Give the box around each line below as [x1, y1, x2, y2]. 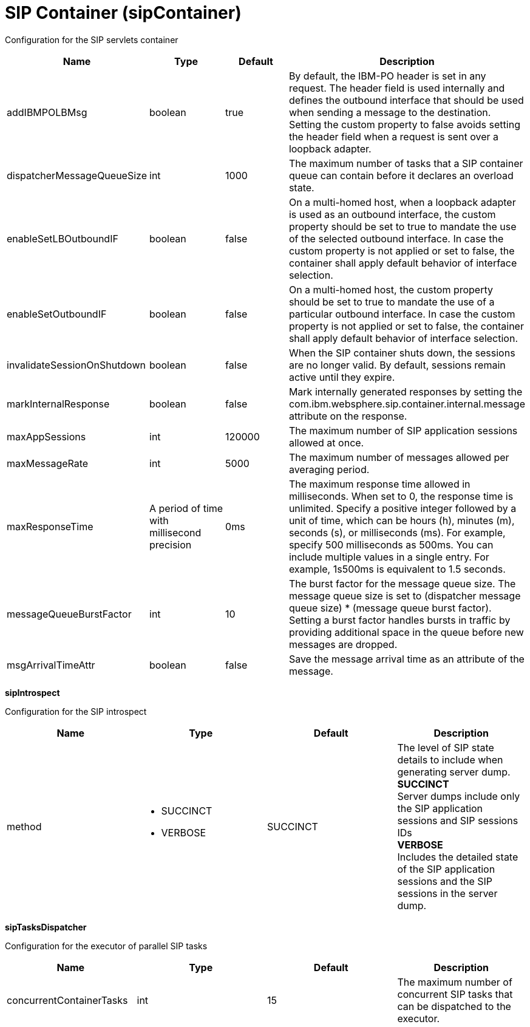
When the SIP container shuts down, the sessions [288, 346, 515, 359]
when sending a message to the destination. [288, 106, 491, 118]
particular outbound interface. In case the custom [288, 307, 515, 320]
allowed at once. [288, 436, 364, 449]
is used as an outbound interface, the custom [288, 208, 496, 220]
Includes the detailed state [397, 850, 518, 863]
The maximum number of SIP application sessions [288, 424, 518, 437]
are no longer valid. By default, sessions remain [288, 358, 506, 371]
